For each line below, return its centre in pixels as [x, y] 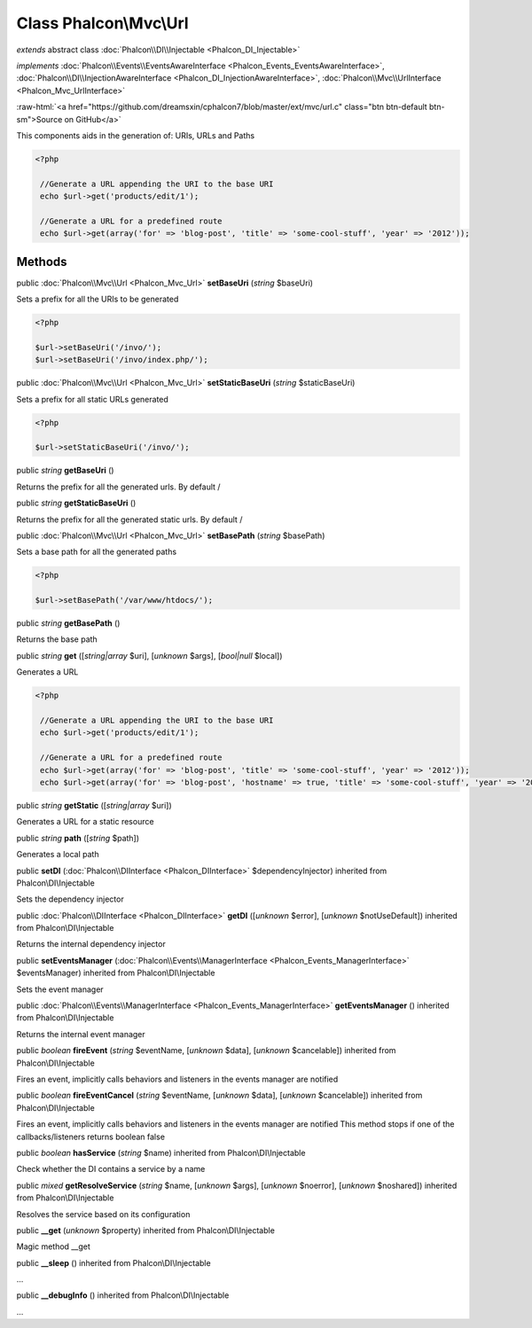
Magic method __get [53, 1246]
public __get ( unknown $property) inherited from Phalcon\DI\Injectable [145, 1230]
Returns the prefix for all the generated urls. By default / [118, 487]
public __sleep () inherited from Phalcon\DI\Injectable [114, 1262]
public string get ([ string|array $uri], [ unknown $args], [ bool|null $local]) [149, 655]
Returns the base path [57, 639]
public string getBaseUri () [65, 471]
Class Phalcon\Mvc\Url [103, 23]
